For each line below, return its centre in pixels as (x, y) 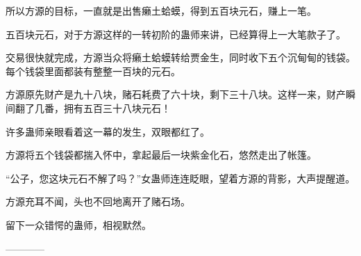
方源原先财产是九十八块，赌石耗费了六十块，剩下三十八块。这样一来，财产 (176, 94)
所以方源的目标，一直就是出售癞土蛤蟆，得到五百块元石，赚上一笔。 (161, 10)
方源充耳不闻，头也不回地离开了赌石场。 (98, 201)
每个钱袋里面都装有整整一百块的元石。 (93, 71)
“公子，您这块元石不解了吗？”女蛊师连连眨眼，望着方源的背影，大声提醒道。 (180, 178)
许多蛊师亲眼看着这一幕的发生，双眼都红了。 (108, 131)
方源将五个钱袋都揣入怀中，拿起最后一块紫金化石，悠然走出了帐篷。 (161, 155)
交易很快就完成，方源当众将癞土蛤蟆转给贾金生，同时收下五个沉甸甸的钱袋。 (180, 57)
